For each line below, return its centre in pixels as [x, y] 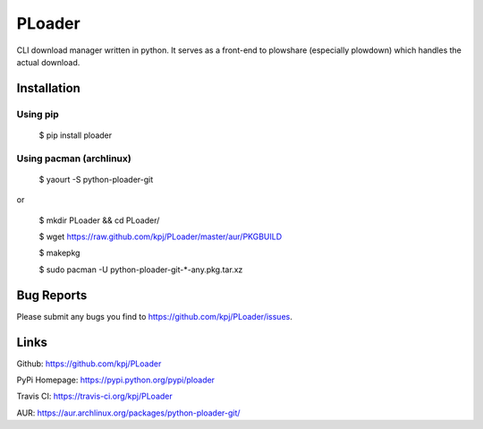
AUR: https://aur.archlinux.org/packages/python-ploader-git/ [128, 413]
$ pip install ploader [76, 135]
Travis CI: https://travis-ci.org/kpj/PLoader [95, 396]
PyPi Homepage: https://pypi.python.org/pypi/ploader [115, 380]
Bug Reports [52, 295]
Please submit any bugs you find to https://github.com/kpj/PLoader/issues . [154, 316]
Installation [48, 88]
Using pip [38, 114]
